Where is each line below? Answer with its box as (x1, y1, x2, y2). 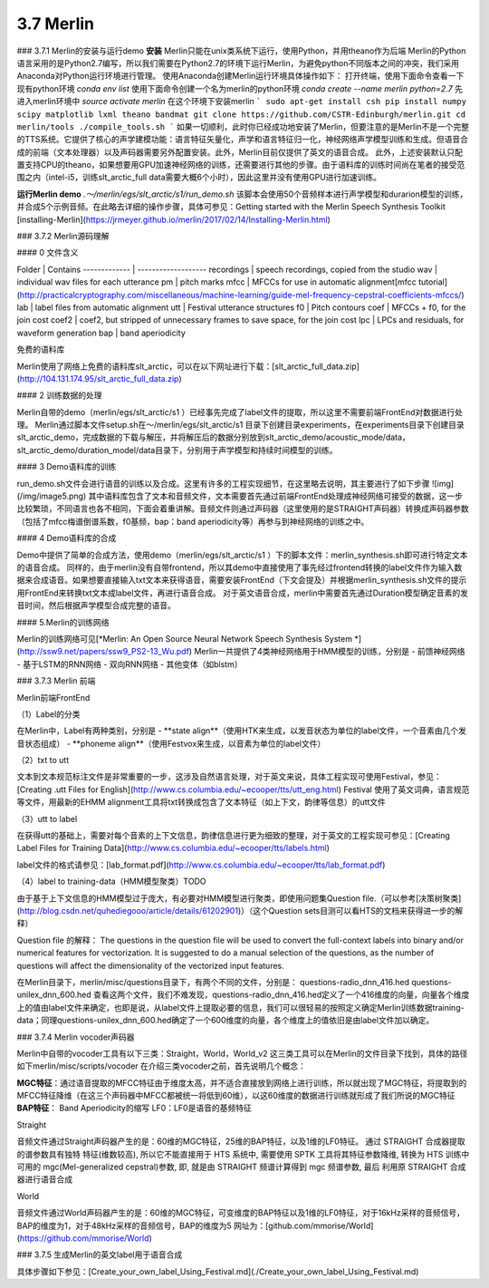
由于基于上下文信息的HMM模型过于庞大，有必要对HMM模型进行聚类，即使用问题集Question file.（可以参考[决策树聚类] (16, 893, 462, 904)
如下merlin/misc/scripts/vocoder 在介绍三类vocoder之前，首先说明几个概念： (16, 1060, 307, 1071)
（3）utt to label (16, 813, 78, 824)
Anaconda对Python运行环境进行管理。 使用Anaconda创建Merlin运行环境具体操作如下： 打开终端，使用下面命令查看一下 (16, 71, 465, 82)
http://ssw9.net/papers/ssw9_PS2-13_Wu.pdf (19, 646, 190, 657)
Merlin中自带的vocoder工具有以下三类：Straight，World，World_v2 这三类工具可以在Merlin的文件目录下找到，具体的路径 (16, 1048, 468, 1059)
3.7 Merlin (16, 14, 95, 34)
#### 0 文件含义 (16, 247, 79, 258)
